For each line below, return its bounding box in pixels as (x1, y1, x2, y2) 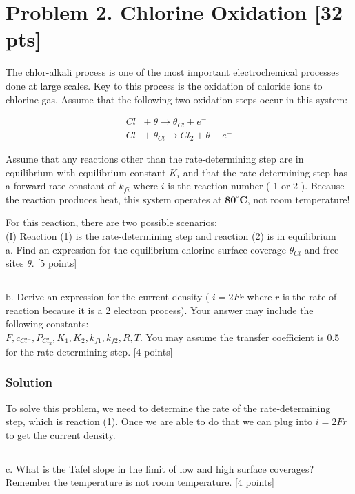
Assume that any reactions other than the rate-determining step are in (6, 152, 304, 166)
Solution (6, 373, 52, 391)
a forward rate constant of (6, 178, 116, 193)
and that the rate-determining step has (183, 165, 348, 179)
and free (304, 242, 339, 256)
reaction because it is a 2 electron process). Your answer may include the (6, 302, 314, 317)
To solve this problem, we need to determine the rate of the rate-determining (6, 400, 331, 415)
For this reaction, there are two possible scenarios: (6, 215, 217, 229)
